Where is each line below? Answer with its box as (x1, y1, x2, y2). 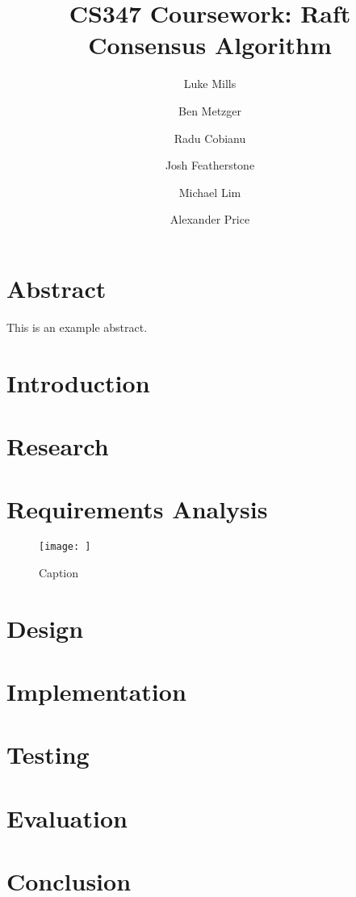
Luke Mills (183, 75, 237, 92)
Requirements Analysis (6, 493, 268, 526)
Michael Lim (178, 183, 241, 200)
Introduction (6, 366, 150, 399)
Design (6, 611, 84, 644)
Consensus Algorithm (88, 28, 332, 61)
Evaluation (6, 801, 128, 834)
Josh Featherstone (165, 157, 255, 174)
